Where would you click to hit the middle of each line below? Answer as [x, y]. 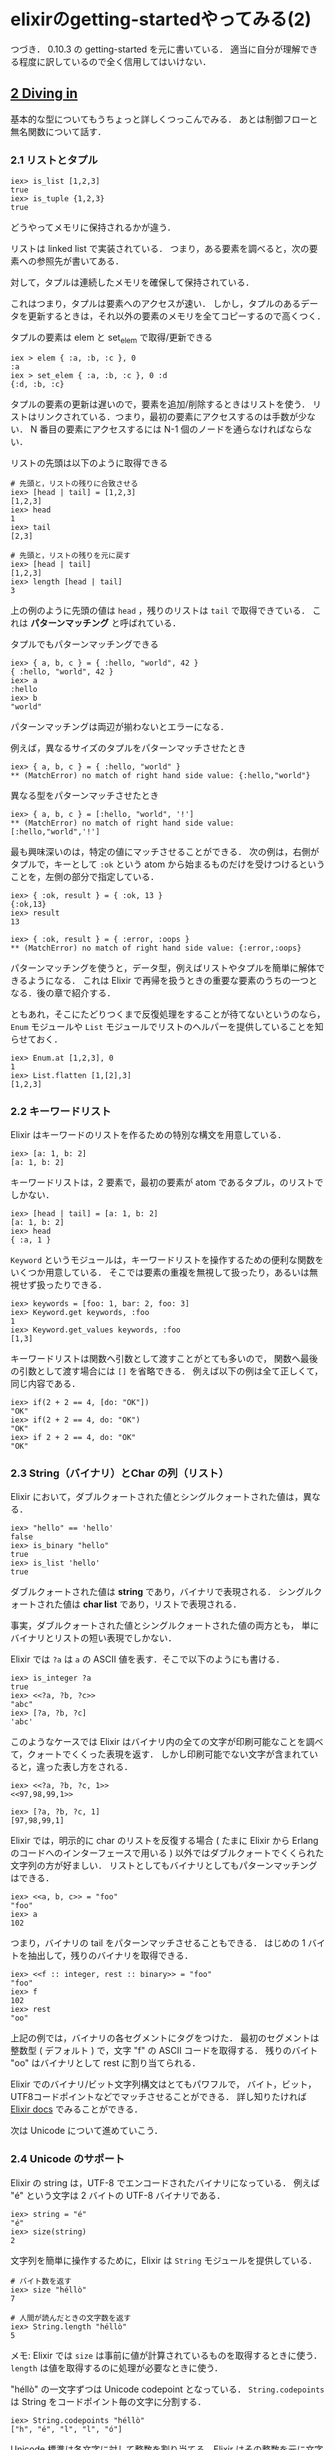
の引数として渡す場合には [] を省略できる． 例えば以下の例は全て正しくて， [167, 1371]
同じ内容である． [45, 1384]
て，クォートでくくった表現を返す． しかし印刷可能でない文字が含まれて [160, 1754]
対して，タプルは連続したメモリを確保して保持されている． [132, 282]
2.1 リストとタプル [54, 160]
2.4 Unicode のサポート [67, 2159]
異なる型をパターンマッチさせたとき [85, 795]
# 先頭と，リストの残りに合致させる [74, 483]
